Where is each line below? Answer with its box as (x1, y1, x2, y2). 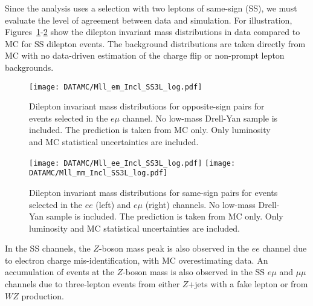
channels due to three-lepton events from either (5, 278, 180, 290)
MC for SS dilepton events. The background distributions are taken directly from (5, 37, 306, 50)
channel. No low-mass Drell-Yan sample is (122, 111, 278, 124)
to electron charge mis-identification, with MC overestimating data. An (5, 253, 268, 266)
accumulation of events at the (5, 265, 114, 278)
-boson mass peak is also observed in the (98, 242, 250, 255)
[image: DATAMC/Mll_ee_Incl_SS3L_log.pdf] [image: (29, 158, 236, 168)
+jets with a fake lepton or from (188, 278, 308, 290)
